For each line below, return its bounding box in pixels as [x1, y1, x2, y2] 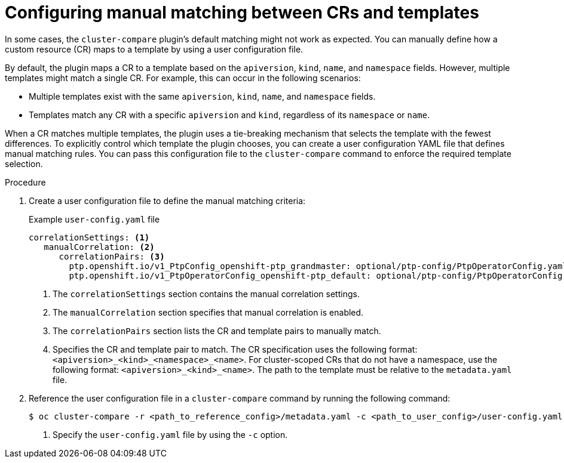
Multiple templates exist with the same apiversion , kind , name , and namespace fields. [29, 91, 376, 101]
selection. [5, 158, 43, 169]
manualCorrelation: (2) [44, 242, 155, 252]
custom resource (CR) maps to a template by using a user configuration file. [5, 44, 304, 54]
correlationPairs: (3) [59, 251, 165, 261]
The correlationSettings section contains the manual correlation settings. [53, 288, 360, 299]
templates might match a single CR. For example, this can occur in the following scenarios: [5, 72, 361, 83]
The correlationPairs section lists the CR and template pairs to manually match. [53, 325, 381, 336]
